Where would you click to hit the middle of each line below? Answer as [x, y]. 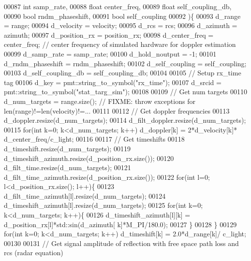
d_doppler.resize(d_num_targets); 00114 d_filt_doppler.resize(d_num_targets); [125, 120]
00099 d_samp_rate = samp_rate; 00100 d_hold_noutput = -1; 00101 [110, 53]
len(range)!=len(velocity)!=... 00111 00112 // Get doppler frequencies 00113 [117, 110]
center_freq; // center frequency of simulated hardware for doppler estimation [120, 44]
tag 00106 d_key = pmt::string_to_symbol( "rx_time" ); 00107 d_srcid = [113, 82]
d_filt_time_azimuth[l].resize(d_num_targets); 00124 [85, 196]
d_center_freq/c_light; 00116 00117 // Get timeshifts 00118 [94, 139]
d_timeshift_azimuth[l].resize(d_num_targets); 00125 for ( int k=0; [103, 205]
